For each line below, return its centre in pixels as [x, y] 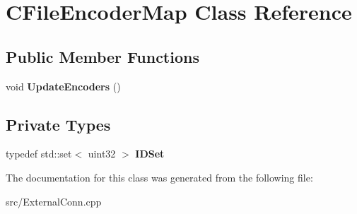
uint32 [102, 154]
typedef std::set [39, 154]
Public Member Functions [103, 56]
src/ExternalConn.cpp [54, 201]
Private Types [58, 124]
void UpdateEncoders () [63, 86]
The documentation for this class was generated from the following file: [159, 177]
